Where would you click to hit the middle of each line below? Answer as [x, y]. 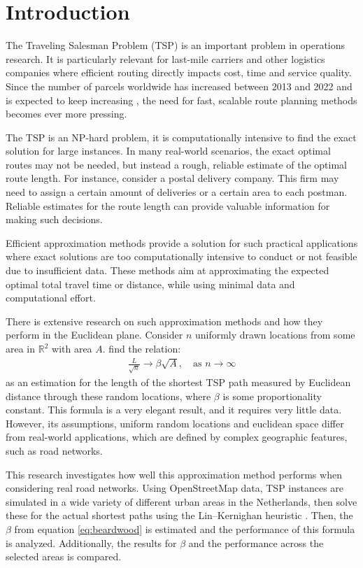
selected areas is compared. [64, 556]
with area [72, 348]
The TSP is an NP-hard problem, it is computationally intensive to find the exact [181, 137]
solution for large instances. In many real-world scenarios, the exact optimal [168, 151]
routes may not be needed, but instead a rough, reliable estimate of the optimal [177, 164]
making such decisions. [54, 219]
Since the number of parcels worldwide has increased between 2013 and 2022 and [179, 86]
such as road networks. [54, 451]
